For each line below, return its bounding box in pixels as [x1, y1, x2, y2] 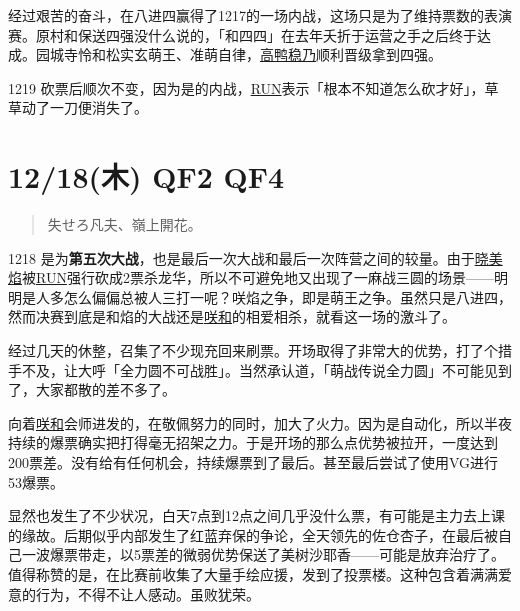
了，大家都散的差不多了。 [8, 379, 176, 400]
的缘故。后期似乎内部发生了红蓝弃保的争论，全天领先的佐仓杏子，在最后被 [8, 524, 498, 545]
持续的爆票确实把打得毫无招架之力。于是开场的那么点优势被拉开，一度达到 [8, 432, 498, 453]
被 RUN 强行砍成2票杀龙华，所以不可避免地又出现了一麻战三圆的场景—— [22, 267, 494, 288]
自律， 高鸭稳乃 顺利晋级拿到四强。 [217, 44, 442, 65]
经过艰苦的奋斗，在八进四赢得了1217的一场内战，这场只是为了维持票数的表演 [8, 5, 512, 25]
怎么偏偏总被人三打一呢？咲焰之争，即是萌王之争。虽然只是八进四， [63, 286, 512, 307]
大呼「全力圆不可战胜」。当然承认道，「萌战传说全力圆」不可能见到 [77, 359, 512, 380]
